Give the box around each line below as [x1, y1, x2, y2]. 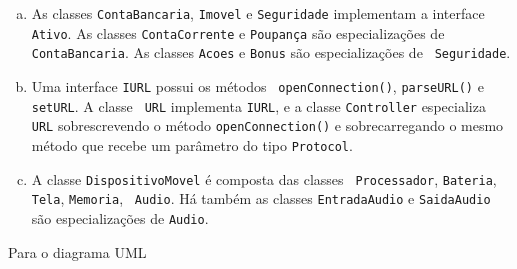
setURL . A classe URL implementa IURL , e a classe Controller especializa [31, 95, 486, 116]
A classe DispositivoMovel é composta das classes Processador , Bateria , [31, 168, 497, 189]
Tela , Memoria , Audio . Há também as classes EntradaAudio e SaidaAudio [31, 188, 491, 209]
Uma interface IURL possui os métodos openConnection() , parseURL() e [31, 75, 484, 96]
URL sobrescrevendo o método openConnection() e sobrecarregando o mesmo [31, 115, 504, 136]
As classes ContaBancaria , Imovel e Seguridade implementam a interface [31, 3, 485, 23]
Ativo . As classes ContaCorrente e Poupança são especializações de [31, 22, 445, 43]
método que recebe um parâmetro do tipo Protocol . [31, 134, 353, 155]
